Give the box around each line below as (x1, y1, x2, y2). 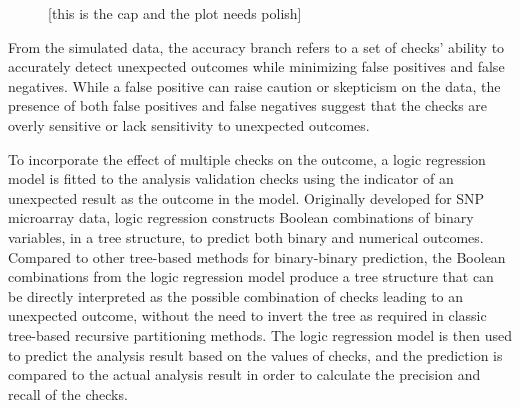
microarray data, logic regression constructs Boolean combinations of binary (8, 207, 474, 228)
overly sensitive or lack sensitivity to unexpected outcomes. (8, 114, 370, 135)
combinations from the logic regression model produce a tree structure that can (8, 266, 494, 287)
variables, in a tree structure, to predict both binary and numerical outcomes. (8, 226, 484, 247)
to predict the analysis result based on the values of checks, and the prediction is (8, 344, 503, 365)
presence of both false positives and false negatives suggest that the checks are (8, 95, 488, 116)
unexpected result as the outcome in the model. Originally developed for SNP (8, 187, 485, 208)
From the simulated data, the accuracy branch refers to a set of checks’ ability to (8, 36, 505, 57)
